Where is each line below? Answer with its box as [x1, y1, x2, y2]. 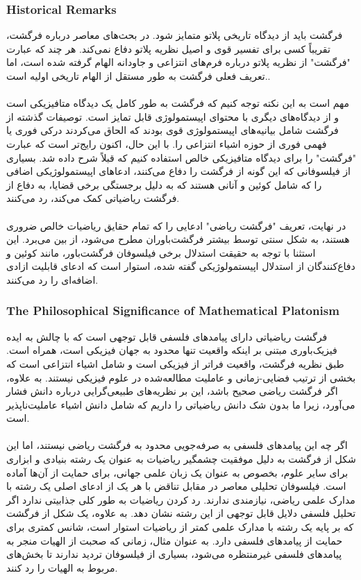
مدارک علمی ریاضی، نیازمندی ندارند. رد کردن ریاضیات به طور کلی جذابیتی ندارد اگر [6, 492, 355, 506]
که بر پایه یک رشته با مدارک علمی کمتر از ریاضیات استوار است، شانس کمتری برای [6, 520, 354, 534]
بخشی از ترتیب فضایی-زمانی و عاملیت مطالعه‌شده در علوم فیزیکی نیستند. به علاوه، [6, 370, 356, 384]
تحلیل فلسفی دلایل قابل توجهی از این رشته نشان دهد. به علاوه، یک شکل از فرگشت [6, 506, 356, 520]
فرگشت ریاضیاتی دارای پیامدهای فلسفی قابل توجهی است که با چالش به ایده [6, 329, 328, 343]
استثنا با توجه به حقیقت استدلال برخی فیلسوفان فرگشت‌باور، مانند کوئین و [6, 245, 316, 259]
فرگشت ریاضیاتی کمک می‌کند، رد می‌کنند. [6, 191, 180, 205]
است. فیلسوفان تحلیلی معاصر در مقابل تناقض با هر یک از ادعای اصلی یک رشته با [6, 479, 346, 493]
